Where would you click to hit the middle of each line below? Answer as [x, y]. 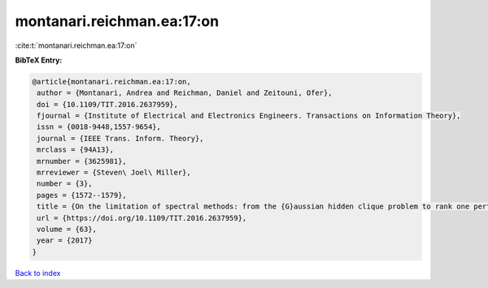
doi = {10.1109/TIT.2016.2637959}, [108, 104]
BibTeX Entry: [39, 60]
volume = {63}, [67, 229]
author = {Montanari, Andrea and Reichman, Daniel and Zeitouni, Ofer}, [185, 93]
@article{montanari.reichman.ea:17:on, [111, 82]
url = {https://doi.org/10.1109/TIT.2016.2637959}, [142, 218]
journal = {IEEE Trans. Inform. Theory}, [120, 138]
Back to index [38, 273]
